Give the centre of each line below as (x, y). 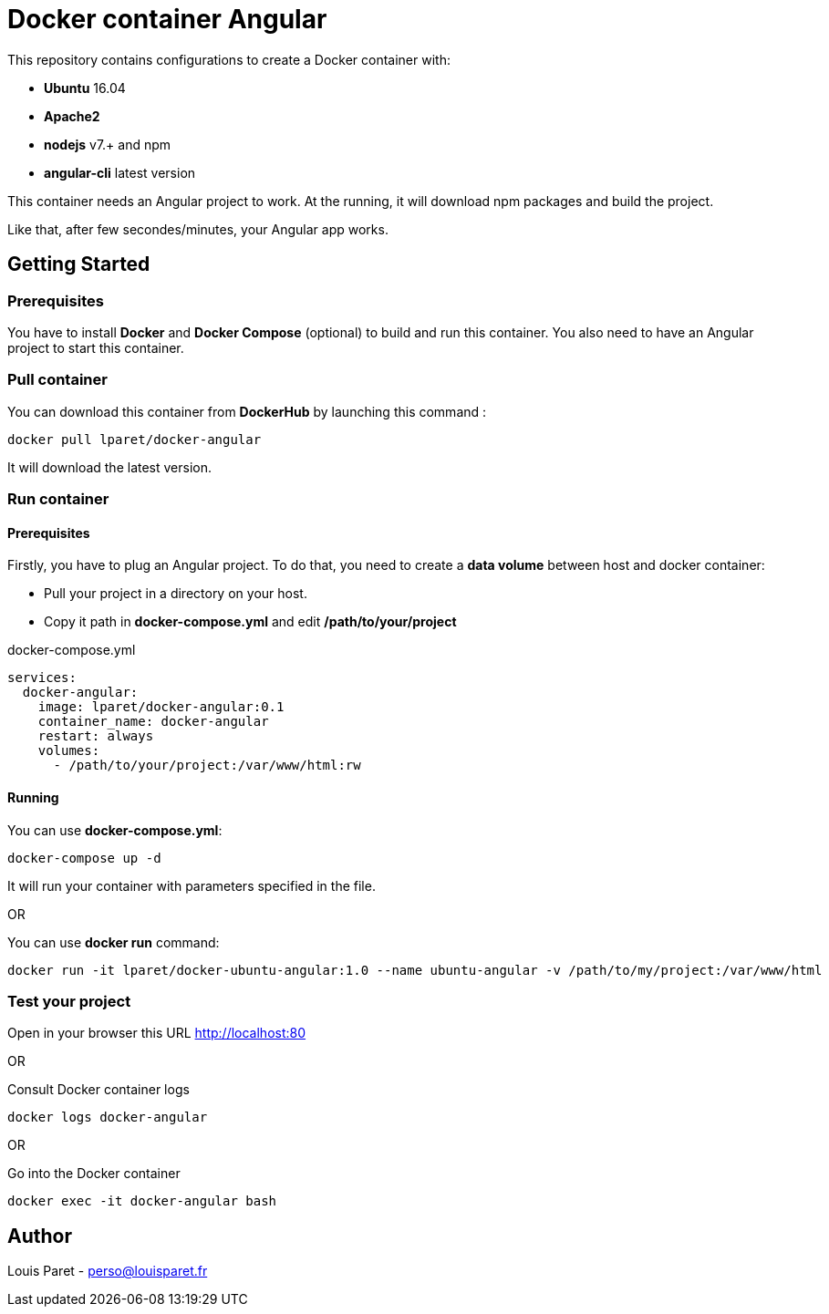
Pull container (57, 380)
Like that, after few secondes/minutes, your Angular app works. (198, 229)
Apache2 (72, 116)
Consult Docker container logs (98, 1090)
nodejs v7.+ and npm (108, 144)
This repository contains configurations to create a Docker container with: (229, 59)
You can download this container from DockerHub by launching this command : (247, 411)
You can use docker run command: (114, 942)
